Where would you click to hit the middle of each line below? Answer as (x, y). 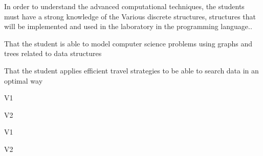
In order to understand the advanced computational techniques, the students (124, 6)
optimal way (24, 80)
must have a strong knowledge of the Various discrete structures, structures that (130, 16)
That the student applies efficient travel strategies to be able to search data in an (131, 70)
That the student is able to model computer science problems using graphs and (128, 43)
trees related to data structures (53, 53)
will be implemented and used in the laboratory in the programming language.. (128, 26)
